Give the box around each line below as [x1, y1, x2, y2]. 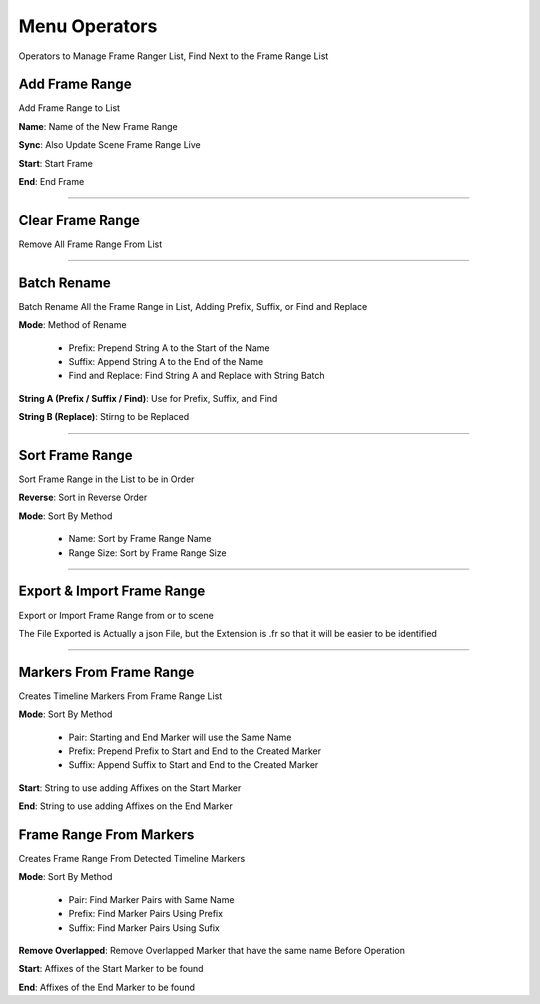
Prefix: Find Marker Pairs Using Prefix [68, 908, 224, 920]
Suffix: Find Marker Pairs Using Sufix [68, 921, 220, 934]
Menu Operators [18, 15, 158, 37]
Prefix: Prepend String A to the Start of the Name [68, 341, 270, 354]
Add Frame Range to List [18, 102, 120, 114]
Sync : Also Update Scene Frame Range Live [18, 139, 201, 151]
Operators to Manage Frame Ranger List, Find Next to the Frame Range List [18, 50, 329, 62]
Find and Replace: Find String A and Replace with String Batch [68, 370, 325, 382]
